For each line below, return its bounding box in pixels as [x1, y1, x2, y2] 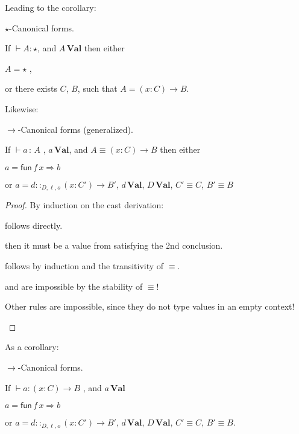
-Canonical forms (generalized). [17, 123, 133, 135]
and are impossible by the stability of [5, 279, 143, 292]
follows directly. [5, 219, 63, 231]
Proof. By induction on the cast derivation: [5, 199, 164, 211]
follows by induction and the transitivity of [5, 259, 164, 272]
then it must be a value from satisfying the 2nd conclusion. [5, 239, 223, 252]
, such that [77, 82, 118, 95]
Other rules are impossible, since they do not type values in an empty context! [5, 300, 295, 313]
